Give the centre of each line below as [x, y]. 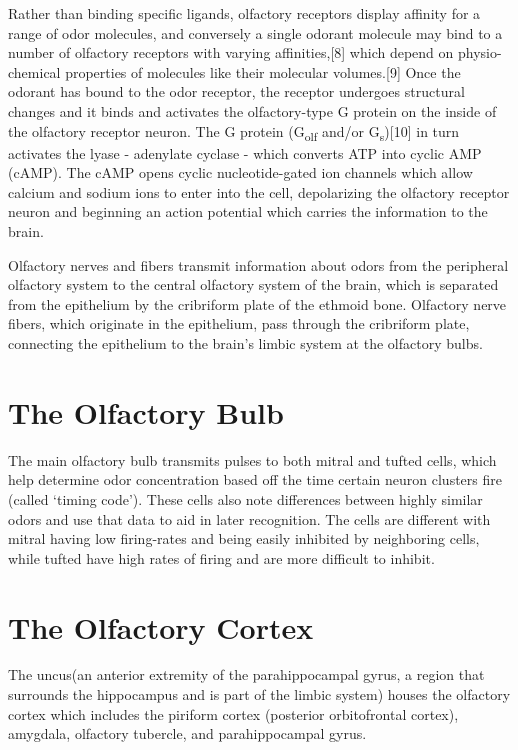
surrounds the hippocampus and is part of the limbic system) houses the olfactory [259, 694]
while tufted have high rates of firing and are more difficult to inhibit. [221, 557]
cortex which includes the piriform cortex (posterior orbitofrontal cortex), [233, 713]
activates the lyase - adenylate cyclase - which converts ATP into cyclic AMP [245, 152]
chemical [34, 71]
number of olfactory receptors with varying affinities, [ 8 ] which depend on [231, 52]
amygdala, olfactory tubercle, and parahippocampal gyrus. [187, 733]
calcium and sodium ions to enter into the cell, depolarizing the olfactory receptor [259, 191]
